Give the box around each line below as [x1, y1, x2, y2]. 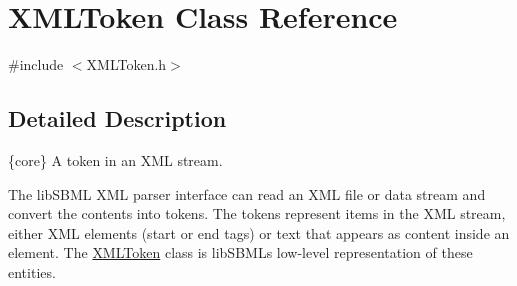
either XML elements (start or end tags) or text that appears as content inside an [8, 222, 510, 243]
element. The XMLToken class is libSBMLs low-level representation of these [8, 242, 473, 263]
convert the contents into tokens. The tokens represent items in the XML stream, [8, 203, 506, 224]
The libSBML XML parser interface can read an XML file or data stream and [8, 183, 486, 204]
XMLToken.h [86, 54, 167, 75]
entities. [8, 261, 56, 282]
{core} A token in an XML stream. [8, 149, 223, 170]
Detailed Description [8, 103, 227, 134]
